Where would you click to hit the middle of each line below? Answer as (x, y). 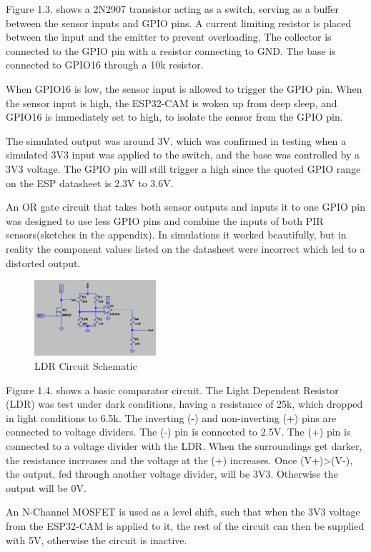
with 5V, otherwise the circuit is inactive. (97, 540)
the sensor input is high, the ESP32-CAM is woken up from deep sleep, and (172, 102)
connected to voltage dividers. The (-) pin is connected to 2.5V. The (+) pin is (178, 432)
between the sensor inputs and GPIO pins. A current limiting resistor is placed (179, 22)
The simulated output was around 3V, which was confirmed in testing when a (176, 140)
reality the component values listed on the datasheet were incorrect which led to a (185, 248)
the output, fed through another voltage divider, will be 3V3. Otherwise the (172, 474)
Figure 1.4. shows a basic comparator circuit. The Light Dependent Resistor (172, 390)
